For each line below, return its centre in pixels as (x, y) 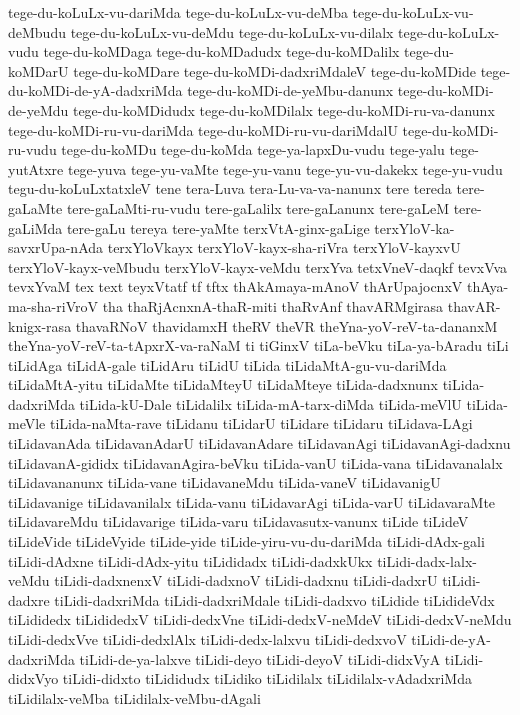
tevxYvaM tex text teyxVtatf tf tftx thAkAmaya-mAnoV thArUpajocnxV (235, 286)
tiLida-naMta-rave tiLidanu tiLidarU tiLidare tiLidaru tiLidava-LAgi (261, 423)
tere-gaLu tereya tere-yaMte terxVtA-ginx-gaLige (218, 227)
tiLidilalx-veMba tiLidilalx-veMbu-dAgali (134, 697)
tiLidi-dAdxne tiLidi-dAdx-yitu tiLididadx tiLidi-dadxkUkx (190, 560)
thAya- (487, 286)
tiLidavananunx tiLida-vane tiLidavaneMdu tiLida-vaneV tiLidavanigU (224, 482)
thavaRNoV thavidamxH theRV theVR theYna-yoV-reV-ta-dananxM (286, 325)
